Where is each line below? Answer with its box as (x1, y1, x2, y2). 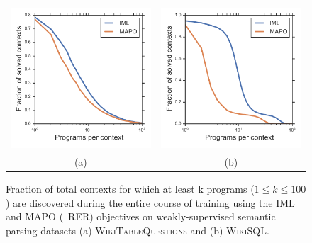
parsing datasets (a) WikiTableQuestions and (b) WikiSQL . (6, 222, 269, 237)
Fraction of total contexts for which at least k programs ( (6, 181, 255, 196)
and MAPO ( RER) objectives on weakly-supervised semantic (6, 209, 276, 224)
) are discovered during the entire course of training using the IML (6, 195, 295, 210)
